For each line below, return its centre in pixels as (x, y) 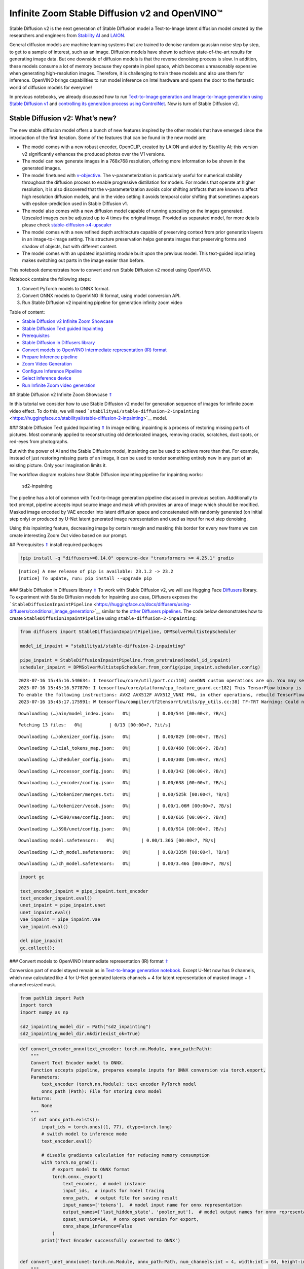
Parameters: (46, 1077)
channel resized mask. (33, 984)
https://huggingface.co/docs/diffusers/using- (144, 604)
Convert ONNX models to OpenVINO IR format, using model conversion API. (101, 295)
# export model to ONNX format (91, 1170)
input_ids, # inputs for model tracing (113, 1191)
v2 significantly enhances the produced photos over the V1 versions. (94, 154)
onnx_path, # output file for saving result (120, 1198)
